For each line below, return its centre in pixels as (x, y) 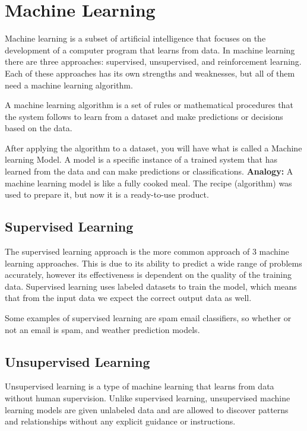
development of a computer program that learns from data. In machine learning (150, 50)
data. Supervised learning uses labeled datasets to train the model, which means (151, 286)
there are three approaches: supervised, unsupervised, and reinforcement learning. (153, 61)
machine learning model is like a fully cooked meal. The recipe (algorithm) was (148, 183)
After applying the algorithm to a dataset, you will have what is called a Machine (153, 148)
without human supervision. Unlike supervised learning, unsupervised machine (148, 398)
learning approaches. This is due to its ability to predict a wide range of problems (153, 263)
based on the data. (39, 128)
